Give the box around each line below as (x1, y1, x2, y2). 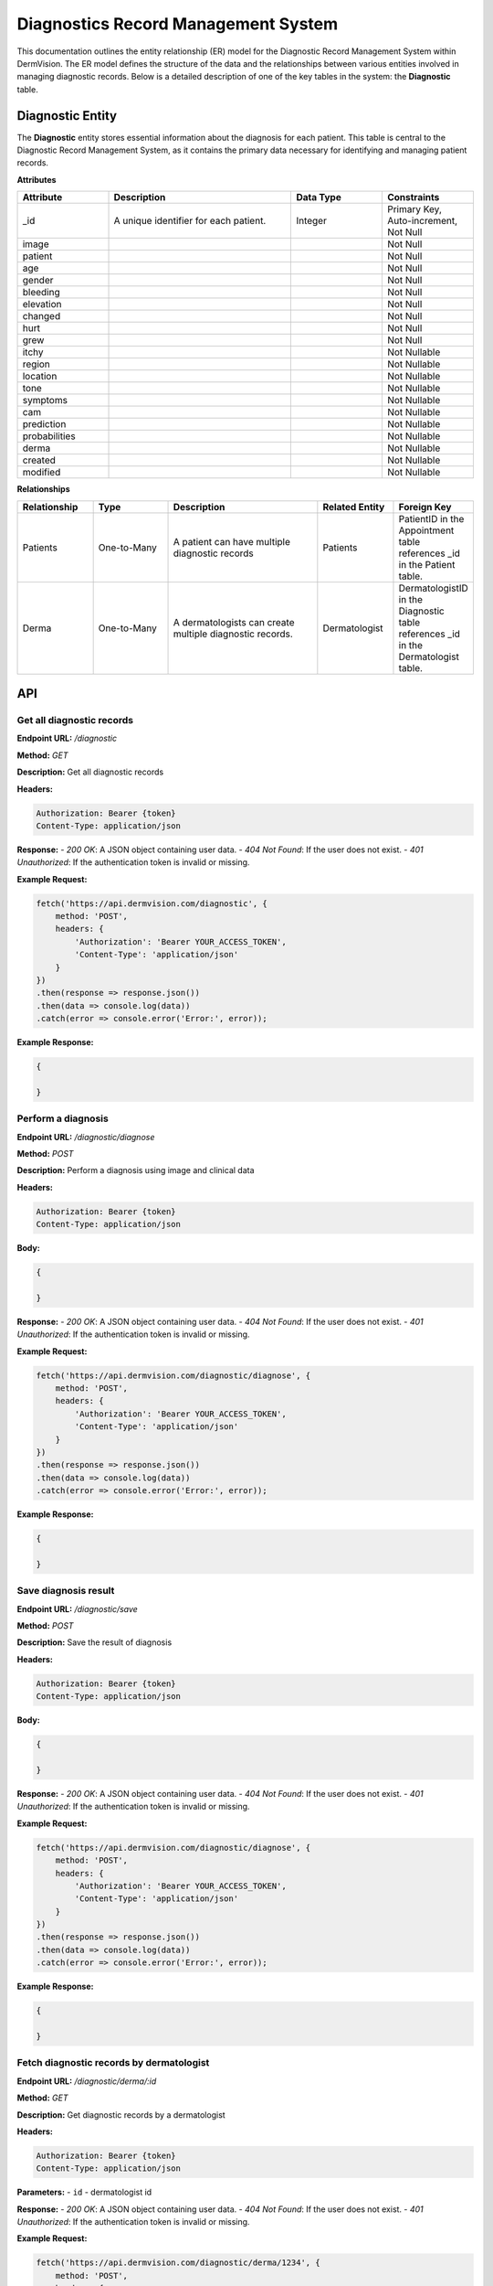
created (22, 454, 57, 466)
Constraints (386, 191, 440, 204)
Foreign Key (398, 500, 452, 513)
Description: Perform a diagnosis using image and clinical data (16, 1165, 255, 1176)
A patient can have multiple (173, 535, 291, 548)
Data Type (296, 191, 341, 204)
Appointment (398, 524, 455, 537)
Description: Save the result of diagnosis (16, 1637, 173, 1648)
